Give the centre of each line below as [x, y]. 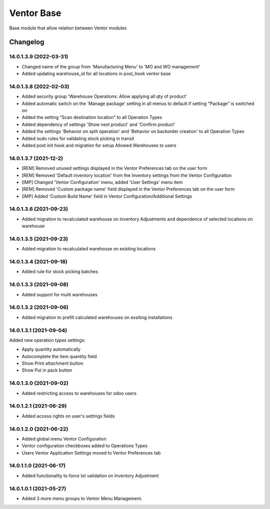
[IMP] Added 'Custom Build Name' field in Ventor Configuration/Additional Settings [107, 196]
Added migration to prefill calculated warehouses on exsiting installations [97, 317]
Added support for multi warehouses [59, 294]
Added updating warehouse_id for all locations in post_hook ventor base [96, 74]
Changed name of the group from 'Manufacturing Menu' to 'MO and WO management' [111, 66]
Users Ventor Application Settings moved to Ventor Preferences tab [91, 453]
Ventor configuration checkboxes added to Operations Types [84, 446]
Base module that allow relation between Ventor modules [68, 28]
